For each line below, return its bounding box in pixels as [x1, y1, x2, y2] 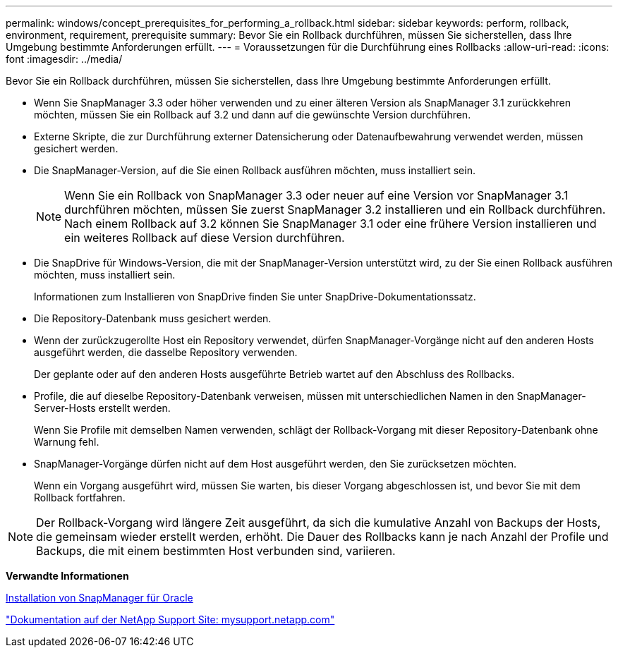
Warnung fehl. [34, 436, 99, 448]
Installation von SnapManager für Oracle [6, 592, 193, 604]
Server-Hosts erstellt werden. [34, 402, 171, 414]
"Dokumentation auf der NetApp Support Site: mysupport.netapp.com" [6, 614, 335, 625]
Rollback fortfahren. [34, 492, 126, 504]
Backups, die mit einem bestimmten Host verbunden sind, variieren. [36, 544, 396, 558]
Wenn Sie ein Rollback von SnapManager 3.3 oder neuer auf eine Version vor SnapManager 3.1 [64, 188, 569, 202]
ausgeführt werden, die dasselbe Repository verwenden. [34, 346, 298, 358]
